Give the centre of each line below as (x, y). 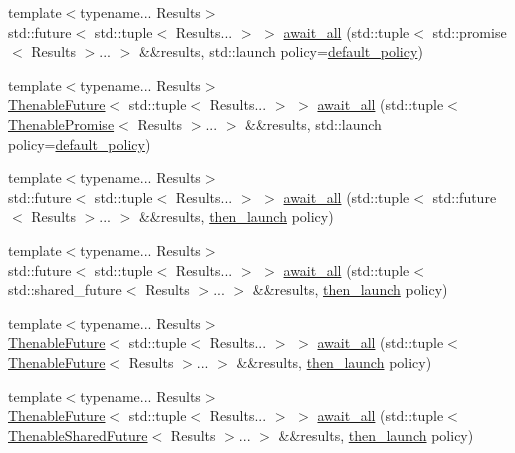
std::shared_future (65, 289)
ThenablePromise (61, 123)
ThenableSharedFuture (78, 434)
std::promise (469, 31)
